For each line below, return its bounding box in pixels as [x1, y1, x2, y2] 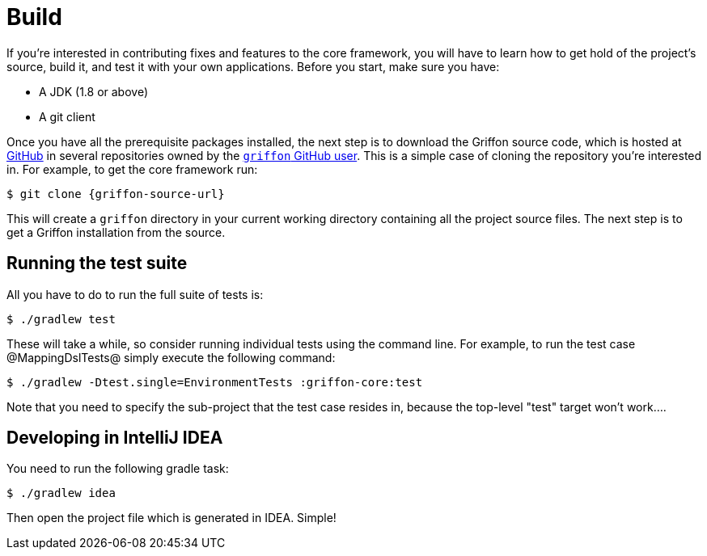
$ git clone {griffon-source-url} [6, 187, 225, 200]
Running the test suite [6, 253, 188, 274]
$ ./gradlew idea [6, 486, 116, 500]
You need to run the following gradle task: [6, 461, 229, 476]
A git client [39, 109, 95, 124]
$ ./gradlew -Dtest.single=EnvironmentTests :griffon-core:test [6, 375, 423, 389]
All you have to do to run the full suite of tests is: [6, 287, 264, 301]
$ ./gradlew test [6, 312, 116, 326]
